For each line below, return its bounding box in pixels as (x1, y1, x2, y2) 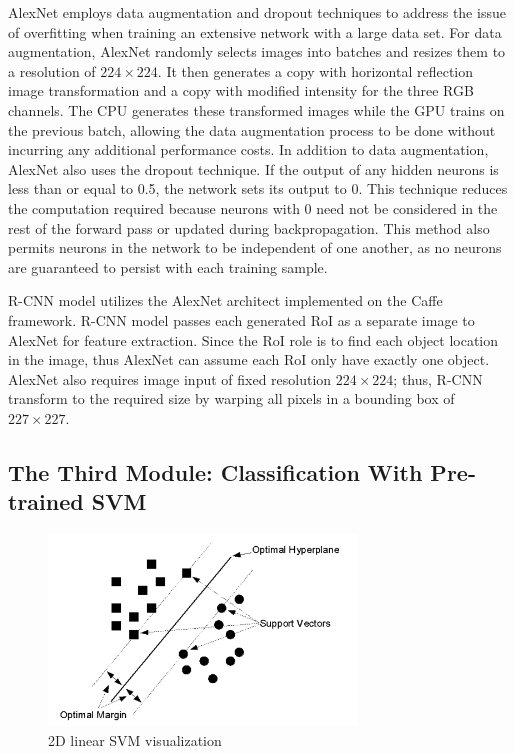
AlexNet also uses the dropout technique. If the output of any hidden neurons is (8, 158, 499, 179)
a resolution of (8, 60, 96, 81)
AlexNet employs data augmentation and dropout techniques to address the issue (8, 2, 506, 22)
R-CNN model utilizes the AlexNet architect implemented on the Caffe (8, 290, 443, 311)
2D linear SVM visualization (48, 729, 222, 750)
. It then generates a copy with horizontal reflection (157, 60, 474, 81)
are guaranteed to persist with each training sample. (8, 256, 328, 277)
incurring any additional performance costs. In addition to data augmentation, (8, 139, 489, 160)
